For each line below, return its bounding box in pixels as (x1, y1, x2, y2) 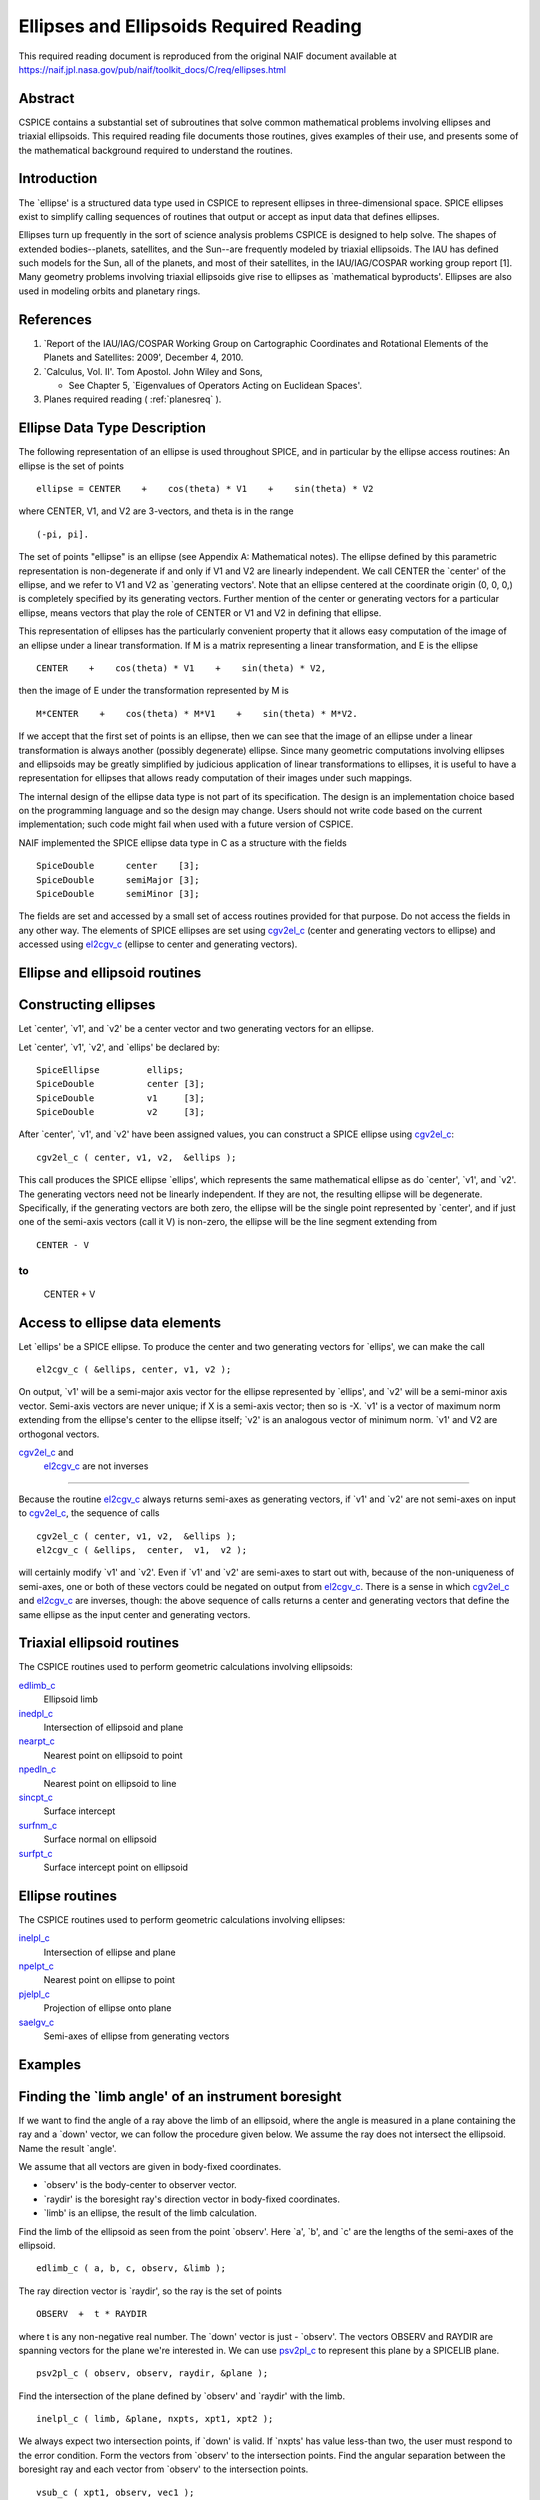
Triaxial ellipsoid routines (18, 1635, 180, 1652)
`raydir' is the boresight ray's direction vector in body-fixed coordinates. (43, 2193, 340, 2205)
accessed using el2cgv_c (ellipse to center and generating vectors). (18, 938, 298, 950)
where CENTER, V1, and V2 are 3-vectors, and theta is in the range (18, 505, 294, 517)
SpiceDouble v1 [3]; (36, 1092, 205, 1104)
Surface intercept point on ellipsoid (43, 1861, 189, 1873)
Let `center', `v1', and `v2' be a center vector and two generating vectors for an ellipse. (18, 1023, 374, 1035)
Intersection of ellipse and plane (43, 1946, 176, 1958)
